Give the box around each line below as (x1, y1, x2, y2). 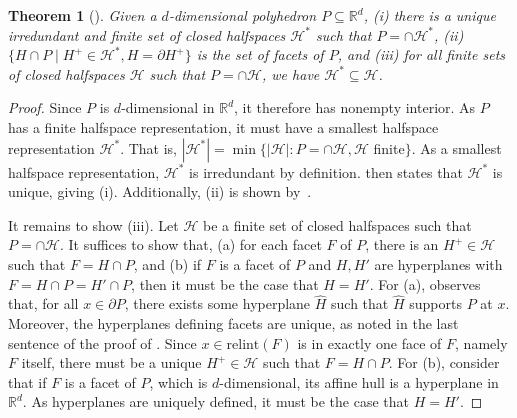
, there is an (365, 234, 439, 255)
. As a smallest (411, 137, 502, 158)
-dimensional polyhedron (168, 5, 317, 25)
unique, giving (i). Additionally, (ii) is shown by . (8, 181, 312, 202)
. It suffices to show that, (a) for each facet (59, 234, 322, 255)
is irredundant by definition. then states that (189, 161, 463, 182)
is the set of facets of (196, 44, 324, 65)
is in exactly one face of (297, 332, 442, 353)
